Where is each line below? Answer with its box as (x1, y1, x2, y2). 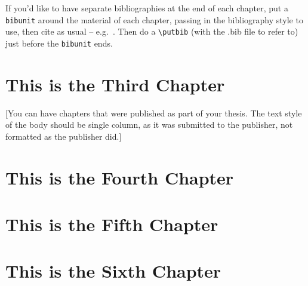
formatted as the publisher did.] (5, 130, 122, 142)
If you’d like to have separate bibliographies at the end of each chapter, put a (5, 2, 288, 14)
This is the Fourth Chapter (5, 165, 234, 189)
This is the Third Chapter (5, 72, 225, 96)
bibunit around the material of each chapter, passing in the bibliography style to (5, 13, 303, 26)
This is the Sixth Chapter (5, 259, 221, 283)
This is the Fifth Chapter (5, 212, 218, 236)
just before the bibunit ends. (5, 36, 113, 49)
